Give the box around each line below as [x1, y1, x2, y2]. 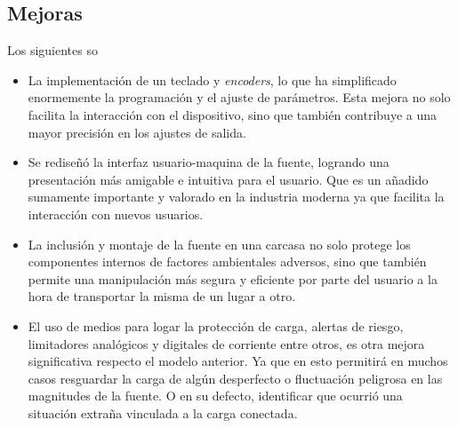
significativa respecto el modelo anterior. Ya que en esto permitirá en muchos [28, 352, 448, 370]
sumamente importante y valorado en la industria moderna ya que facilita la [28, 187, 445, 206]
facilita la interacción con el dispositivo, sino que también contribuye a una [28, 105, 438, 123]
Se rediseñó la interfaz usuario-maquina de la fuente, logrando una [28, 153, 390, 171]
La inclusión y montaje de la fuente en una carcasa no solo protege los [28, 234, 411, 253]
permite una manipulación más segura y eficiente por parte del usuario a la [28, 269, 438, 288]
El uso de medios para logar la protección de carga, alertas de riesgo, [28, 316, 404, 335]
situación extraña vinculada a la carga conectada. [28, 403, 298, 422]
